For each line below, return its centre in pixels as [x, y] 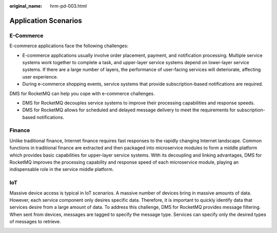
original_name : [26, 6]
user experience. [40, 76]
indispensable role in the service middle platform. [62, 169]
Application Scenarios [46, 21]
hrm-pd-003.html [68, 6]
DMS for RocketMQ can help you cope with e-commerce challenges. [82, 93]
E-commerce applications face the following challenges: [69, 46]
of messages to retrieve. [35, 222]
